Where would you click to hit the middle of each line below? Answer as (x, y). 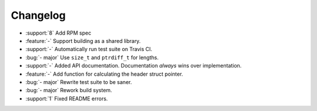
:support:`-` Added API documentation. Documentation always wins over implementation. (134, 66)
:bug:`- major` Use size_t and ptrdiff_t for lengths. (92, 57)
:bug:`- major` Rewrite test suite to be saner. (79, 82)
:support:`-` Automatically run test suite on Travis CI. (89, 49)
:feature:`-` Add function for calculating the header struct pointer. (104, 74)
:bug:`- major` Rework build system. (69, 90)
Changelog (38, 15)
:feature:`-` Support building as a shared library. (83, 41)
